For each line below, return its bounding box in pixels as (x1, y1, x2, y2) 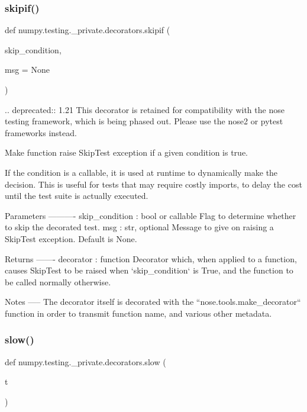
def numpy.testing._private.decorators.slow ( (5, 355, 166, 368)
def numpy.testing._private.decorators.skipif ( (5, 24, 170, 36)
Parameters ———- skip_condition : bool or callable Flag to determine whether (5, 209, 296, 221)
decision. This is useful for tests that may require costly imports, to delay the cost (5, 178, 302, 190)
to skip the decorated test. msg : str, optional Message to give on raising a (5, 221, 274, 233)
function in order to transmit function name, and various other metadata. (5, 307, 272, 319)
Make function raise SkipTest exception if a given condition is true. (5, 146, 248, 159)
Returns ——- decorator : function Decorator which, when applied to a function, (5, 252, 297, 265)
